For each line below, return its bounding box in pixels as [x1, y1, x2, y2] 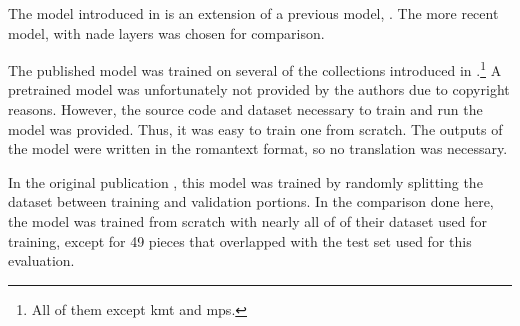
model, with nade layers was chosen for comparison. [8, 22, 325, 43]
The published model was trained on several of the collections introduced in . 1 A [8, 57, 502, 80]
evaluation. [8, 250, 75, 271]
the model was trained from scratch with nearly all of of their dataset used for [8, 211, 487, 231]
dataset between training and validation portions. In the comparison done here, [8, 191, 494, 212]
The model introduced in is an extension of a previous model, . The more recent [8, 3, 499, 23]
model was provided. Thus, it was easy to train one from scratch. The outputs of [8, 118, 503, 139]
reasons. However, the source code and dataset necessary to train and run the [8, 99, 483, 120]
